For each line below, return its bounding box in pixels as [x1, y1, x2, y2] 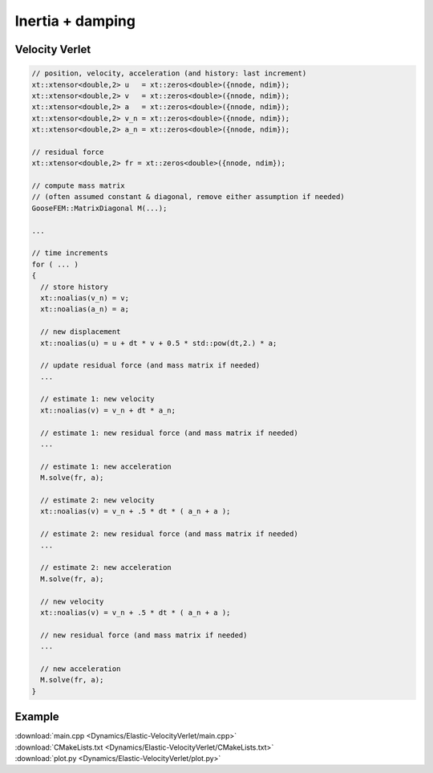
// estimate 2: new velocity [40, 496, 156, 505]
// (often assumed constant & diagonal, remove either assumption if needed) [31, 193, 345, 201]
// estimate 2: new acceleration [40, 563, 172, 572]
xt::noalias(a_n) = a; [40, 305, 130, 314]
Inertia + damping [14, 12, 136, 30]
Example [14, 710, 59, 724]
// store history [40, 282, 108, 291]
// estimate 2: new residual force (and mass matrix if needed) [40, 530, 298, 539]
